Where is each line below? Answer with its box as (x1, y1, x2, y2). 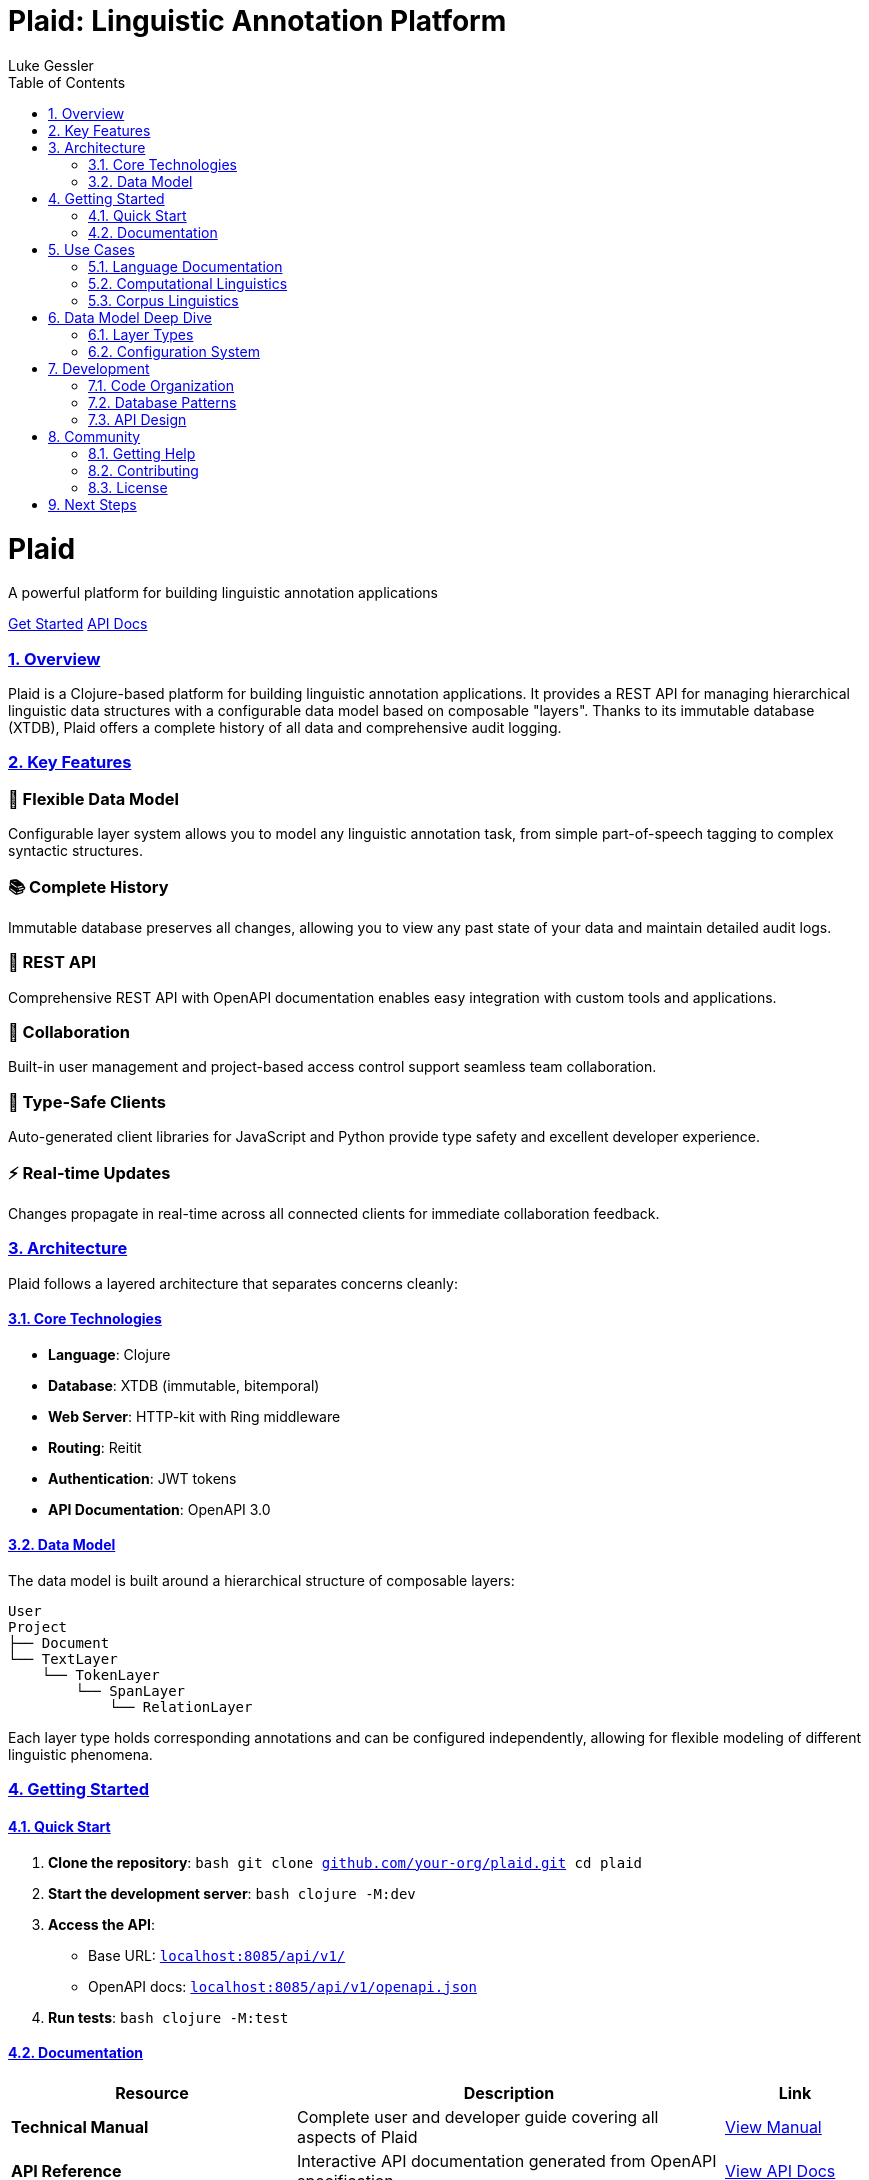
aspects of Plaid (296, 2126, 418, 2147)
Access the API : (48, 1915, 155, 1933)
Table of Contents (8, 73, 126, 91)
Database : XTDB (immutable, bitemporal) (48, 1376, 320, 1394)
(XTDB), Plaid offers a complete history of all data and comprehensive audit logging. (8, 719, 562, 736)
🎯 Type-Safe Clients (8, 1091, 166, 1112)
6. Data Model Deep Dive (48, 308, 212, 326)
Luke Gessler (8, 56, 94, 74)
